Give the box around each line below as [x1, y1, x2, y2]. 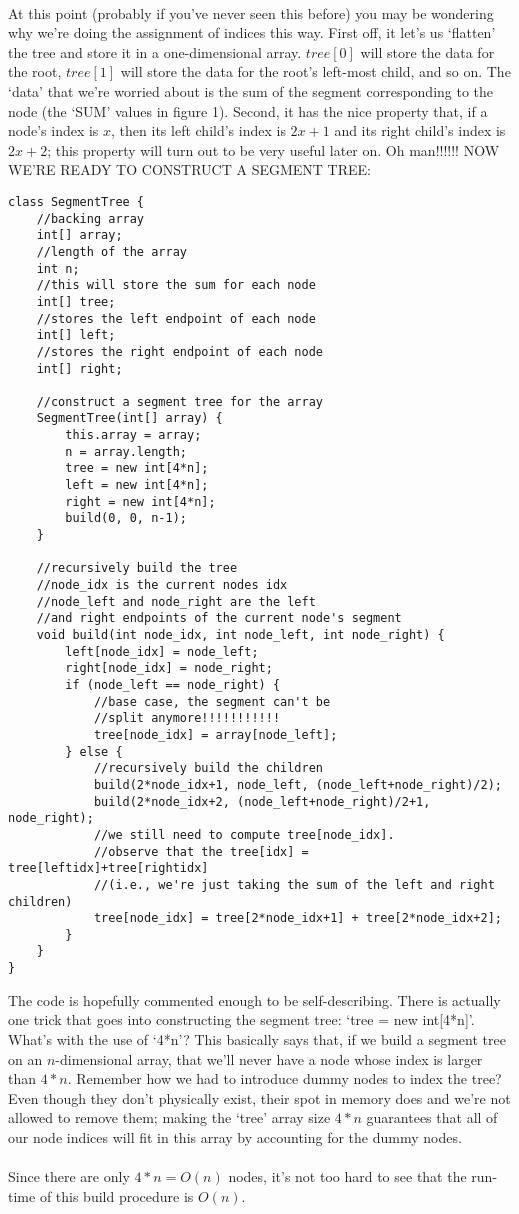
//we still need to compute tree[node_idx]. [93, 827, 395, 842]
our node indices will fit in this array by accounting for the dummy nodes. [8, 1126, 462, 1147]
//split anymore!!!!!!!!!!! [93, 711, 281, 726]
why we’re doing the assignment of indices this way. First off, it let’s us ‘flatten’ [8, 22, 496, 43]
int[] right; [36, 361, 123, 376]
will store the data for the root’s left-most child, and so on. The [120, 61, 511, 82]
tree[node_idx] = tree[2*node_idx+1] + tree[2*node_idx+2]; [93, 911, 502, 926]
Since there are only [8, 1166, 130, 1187]
